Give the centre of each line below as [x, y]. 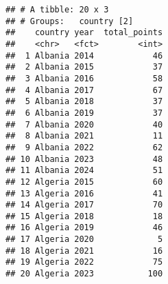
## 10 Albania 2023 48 [84, 159]
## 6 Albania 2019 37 [84, 113]
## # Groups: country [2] [70, 21]
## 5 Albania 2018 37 [84, 102]
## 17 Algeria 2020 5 [84, 240]
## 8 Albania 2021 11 [84, 136]
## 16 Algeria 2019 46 [84, 228]
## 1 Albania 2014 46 [84, 55]
